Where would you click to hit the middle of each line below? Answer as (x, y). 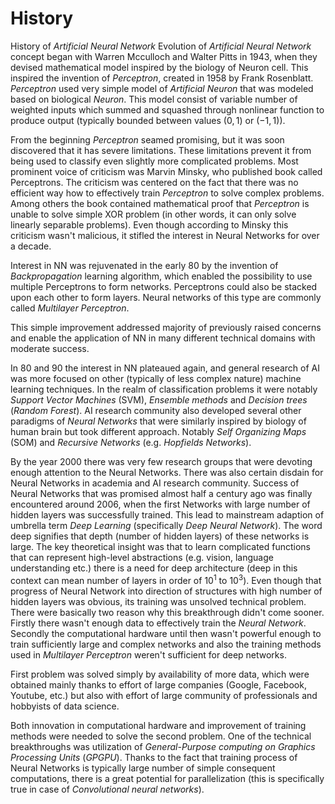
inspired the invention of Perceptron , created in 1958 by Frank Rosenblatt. (162, 78)
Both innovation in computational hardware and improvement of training (158, 725)
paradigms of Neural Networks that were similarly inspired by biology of (158, 421)
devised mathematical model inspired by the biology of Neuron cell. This (159, 67)
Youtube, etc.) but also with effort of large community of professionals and (164, 695)
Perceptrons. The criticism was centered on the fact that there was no (154, 182)
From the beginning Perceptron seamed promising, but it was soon (147, 139)
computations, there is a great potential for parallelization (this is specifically (167, 778)
